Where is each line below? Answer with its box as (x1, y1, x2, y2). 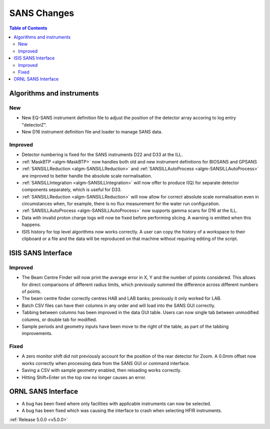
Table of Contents (9, 25, 47, 31)
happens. (21, 221, 41, 227)
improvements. (21, 330, 52, 336)
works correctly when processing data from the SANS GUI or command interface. (21, 360, 190, 366)
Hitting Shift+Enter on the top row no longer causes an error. (21, 374, 146, 380)
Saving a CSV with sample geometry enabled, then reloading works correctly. (21, 367, 182, 373)
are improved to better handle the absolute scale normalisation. (21, 172, 152, 178)
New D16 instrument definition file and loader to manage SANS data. (21, 129, 162, 135)
